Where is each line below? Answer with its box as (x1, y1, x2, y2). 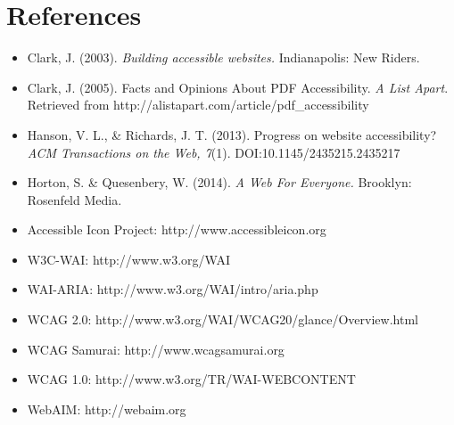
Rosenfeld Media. (27, 190, 122, 208)
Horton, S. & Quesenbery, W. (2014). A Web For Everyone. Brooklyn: (27, 173, 412, 192)
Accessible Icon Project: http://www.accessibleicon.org (27, 220, 326, 239)
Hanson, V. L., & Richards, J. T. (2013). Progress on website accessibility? (27, 125, 437, 143)
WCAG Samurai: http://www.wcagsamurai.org (27, 339, 285, 358)
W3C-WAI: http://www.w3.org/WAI (27, 249, 230, 268)
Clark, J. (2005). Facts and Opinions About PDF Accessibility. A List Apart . (27, 78, 449, 96)
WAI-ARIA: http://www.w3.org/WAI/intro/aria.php (27, 280, 318, 298)
